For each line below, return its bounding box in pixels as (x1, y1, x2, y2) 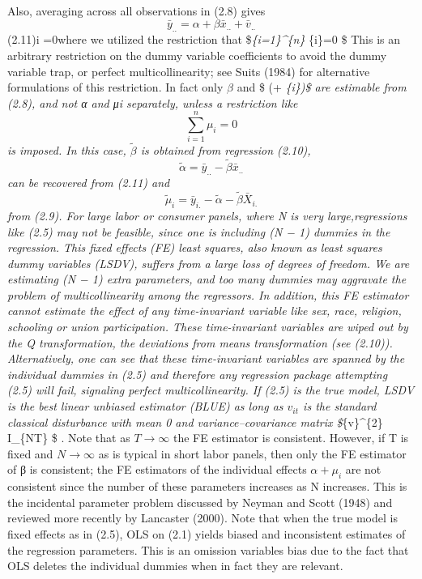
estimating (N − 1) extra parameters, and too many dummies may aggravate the (7, 270, 407, 287)
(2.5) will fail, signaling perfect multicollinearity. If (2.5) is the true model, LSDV (7, 381, 415, 398)
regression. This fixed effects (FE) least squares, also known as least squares (7, 239, 382, 256)
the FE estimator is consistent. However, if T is (173, 429, 409, 446)
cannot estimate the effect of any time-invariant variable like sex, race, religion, (7, 302, 402, 319)
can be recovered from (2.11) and (7, 174, 170, 191)
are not (345, 461, 382, 478)
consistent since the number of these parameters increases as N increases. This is (7, 478, 407, 495)
